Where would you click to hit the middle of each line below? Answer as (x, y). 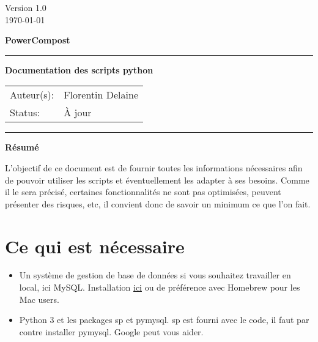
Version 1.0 (26, 7)
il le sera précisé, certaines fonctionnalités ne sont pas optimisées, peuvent (143, 192)
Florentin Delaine (101, 95)
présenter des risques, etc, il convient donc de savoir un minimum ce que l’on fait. (158, 203)
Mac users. (39, 299)
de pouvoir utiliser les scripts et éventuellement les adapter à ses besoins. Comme (157, 180)
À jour (78, 113)
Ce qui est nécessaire (95, 246)
